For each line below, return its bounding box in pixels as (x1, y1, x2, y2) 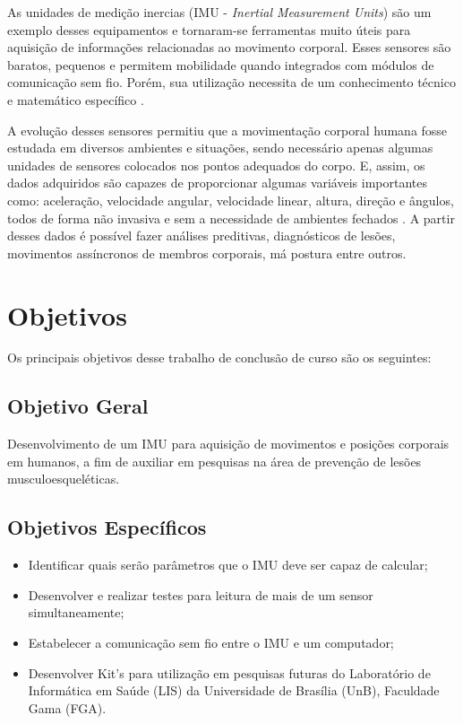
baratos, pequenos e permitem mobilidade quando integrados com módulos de (7, 55, 434, 74)
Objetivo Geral (7, 392, 149, 420)
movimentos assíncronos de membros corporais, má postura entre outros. (7, 243, 407, 262)
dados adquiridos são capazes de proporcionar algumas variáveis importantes (7, 173, 427, 192)
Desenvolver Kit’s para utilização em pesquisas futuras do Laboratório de (28, 663, 431, 682)
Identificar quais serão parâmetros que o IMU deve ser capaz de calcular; (28, 555, 428, 574)
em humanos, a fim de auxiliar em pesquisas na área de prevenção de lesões (7, 451, 422, 470)
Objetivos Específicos (7, 513, 207, 541)
